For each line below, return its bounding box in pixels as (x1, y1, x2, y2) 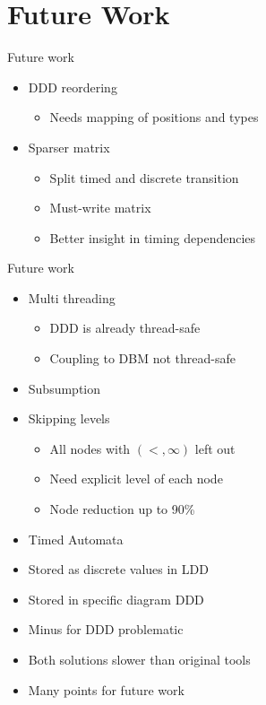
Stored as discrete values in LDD (28, 560, 209, 579)
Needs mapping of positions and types (49, 108, 259, 126)
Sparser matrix (28, 137, 110, 156)
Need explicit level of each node (49, 469, 223, 488)
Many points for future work (28, 680, 184, 699)
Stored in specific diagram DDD (28, 589, 204, 608)
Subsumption (28, 379, 101, 397)
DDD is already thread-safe (49, 318, 201, 337)
